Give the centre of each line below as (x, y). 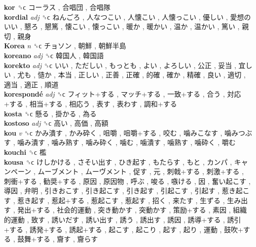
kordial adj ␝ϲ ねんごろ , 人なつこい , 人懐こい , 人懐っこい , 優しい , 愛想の (128, 17)
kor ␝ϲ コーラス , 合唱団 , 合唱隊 (57, 7)
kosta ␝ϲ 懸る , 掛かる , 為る (50, 113)
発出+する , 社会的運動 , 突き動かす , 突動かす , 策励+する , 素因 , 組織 (132, 210)
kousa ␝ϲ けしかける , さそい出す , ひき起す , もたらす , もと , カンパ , (118, 161)
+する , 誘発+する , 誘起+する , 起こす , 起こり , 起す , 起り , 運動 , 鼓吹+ (124, 229)
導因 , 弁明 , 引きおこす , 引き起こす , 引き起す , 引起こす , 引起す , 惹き (120, 191)
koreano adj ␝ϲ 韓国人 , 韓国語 (54, 55)
